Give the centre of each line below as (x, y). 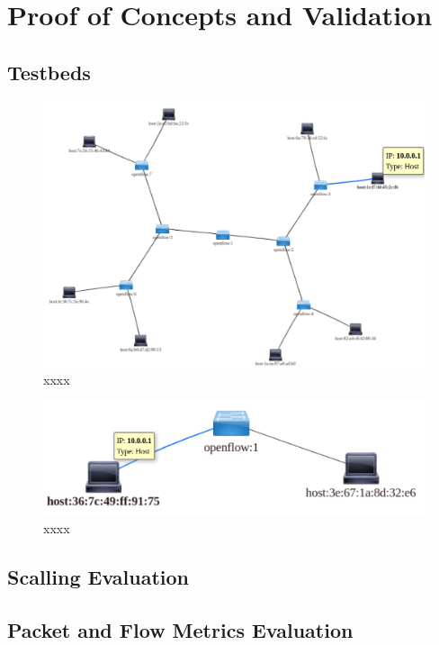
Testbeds (49, 72)
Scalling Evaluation (98, 576)
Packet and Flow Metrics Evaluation (180, 629)
